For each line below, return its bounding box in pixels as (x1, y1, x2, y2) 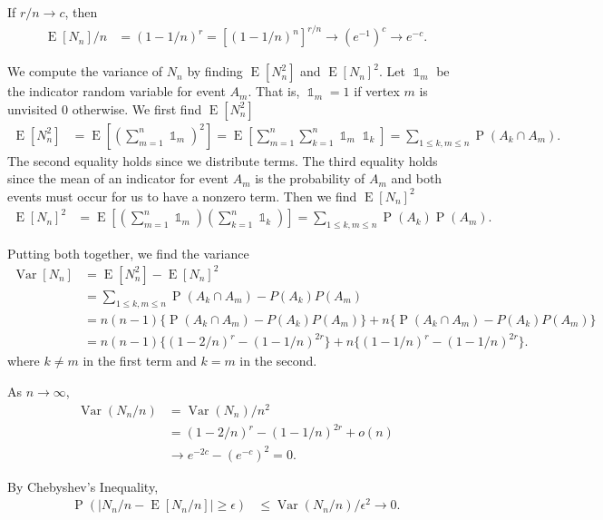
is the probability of (255, 169, 365, 188)
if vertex (354, 82, 400, 101)
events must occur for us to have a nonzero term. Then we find (7, 186, 357, 205)
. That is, (248, 82, 300, 101)
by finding (187, 62, 243, 81)
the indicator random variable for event (7, 82, 226, 101)
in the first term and (83, 351, 197, 370)
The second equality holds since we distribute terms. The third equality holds (7, 151, 438, 170)
